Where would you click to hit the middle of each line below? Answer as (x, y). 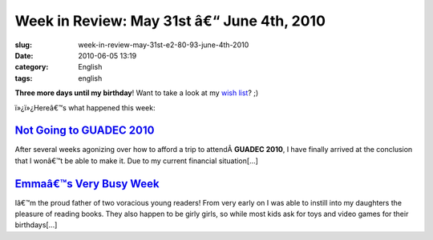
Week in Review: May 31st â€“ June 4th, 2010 (170, 21)
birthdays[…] (36, 225)
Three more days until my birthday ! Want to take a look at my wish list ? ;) (137, 93)
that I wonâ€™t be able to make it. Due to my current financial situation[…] (136, 161)
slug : (23, 45)
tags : (24, 78)
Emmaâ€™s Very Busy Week (87, 184)
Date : (24, 55)
